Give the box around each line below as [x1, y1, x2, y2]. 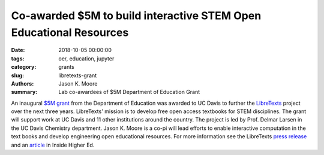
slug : [11, 72, 24, 79]
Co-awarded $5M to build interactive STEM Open [11, 9, 262, 22]
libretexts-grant [58, 72, 97, 79]
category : [11, 63, 37, 71]
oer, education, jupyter [58, 54, 115, 62]
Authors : [11, 80, 34, 87]
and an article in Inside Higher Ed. [11, 141, 95, 148]
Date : [11, 47, 25, 54]
